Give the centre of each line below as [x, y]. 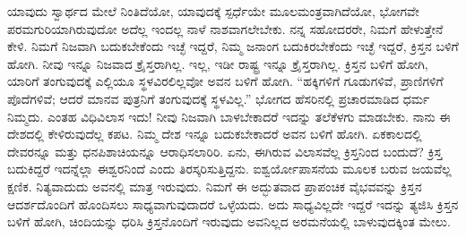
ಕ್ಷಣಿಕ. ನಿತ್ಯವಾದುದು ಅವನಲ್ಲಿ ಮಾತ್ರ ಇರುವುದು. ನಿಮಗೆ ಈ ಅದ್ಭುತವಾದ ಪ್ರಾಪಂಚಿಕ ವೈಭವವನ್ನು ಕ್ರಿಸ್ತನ [215, 186]
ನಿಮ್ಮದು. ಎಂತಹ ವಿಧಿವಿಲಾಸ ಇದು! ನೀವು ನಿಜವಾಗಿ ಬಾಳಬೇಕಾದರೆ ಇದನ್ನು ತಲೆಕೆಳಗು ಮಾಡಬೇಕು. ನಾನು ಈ [229, 116]
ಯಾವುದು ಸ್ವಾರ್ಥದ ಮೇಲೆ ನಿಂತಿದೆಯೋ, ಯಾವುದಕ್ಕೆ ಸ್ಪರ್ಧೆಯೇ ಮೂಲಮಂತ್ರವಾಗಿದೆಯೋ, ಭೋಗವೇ [213, 11]
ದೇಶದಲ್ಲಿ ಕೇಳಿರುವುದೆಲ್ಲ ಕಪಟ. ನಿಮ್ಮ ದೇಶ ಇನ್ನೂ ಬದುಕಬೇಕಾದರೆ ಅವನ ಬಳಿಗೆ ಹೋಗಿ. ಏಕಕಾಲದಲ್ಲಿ [215, 134]
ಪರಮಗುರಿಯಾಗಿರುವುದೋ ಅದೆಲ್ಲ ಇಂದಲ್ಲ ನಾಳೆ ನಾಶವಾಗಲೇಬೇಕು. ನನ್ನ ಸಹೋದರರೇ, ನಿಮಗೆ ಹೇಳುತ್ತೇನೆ [225, 28]
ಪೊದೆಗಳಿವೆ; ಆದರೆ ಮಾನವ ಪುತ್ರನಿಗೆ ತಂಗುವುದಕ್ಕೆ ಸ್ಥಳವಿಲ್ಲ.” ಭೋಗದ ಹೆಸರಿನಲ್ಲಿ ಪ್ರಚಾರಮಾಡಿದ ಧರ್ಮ [219, 98]
